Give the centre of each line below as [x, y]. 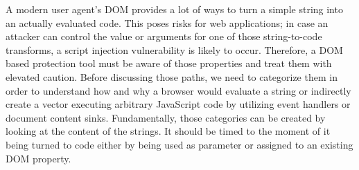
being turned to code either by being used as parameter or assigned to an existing [179, 144]
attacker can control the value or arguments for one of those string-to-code [164, 36]
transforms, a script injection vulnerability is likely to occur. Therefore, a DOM [174, 49]
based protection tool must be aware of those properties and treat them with [169, 63]
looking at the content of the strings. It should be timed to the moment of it [168, 131]
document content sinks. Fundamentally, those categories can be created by [166, 117]
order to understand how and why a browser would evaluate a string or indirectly [178, 90]
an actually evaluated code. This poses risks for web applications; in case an [167, 22]
